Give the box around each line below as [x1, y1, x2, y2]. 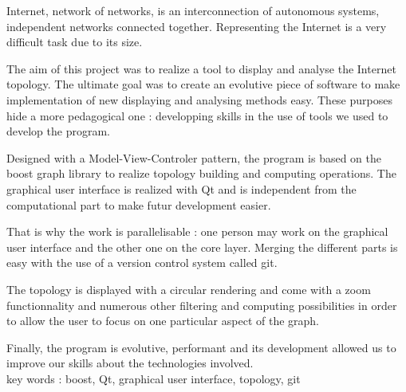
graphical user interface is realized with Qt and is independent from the [6, 180, 357, 197]
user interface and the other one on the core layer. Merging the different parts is [6, 238, 398, 255]
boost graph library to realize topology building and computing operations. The [6, 165, 396, 182]
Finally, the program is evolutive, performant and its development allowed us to [6, 339, 396, 355]
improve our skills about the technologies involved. [6, 355, 254, 371]
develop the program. [6, 123, 110, 139]
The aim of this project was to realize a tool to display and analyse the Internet [6, 60, 396, 76]
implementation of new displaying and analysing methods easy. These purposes [6, 91, 392, 108]
